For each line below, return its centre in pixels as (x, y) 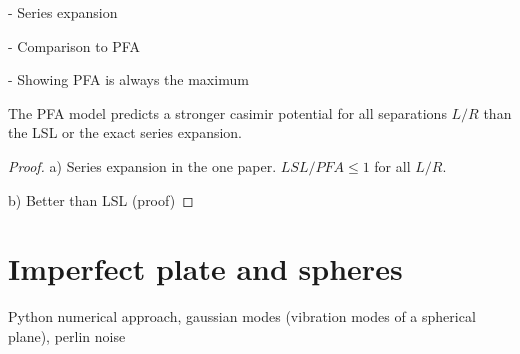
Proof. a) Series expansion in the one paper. (142, 165)
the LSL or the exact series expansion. (125, 132)
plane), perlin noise (67, 335)
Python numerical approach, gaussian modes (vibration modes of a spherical (242, 316)
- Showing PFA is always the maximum (128, 79)
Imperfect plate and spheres (205, 268)
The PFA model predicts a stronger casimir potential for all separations (227, 112)
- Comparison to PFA (74, 45)
